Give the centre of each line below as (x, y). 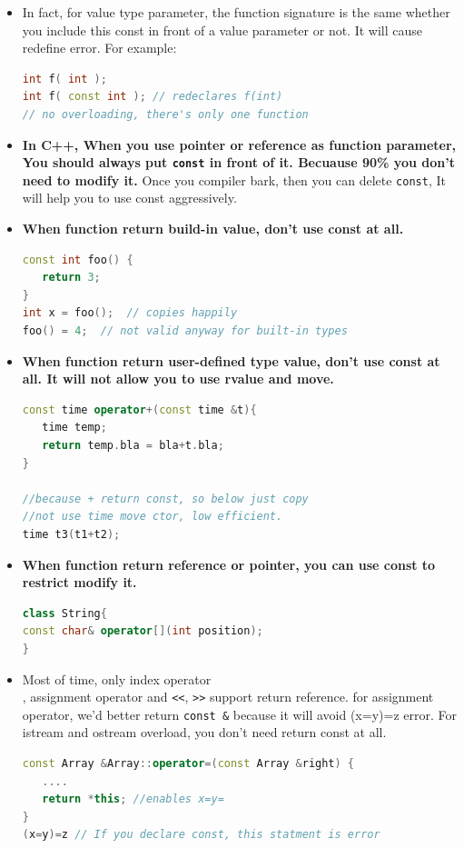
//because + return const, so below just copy (165, 499)
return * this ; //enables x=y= (133, 799)
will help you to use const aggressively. (129, 198)
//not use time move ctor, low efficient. (153, 517)
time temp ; (74, 428)
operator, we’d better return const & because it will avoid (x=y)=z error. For (239, 714)
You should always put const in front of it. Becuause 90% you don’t (238, 162)
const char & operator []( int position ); (143, 631)
